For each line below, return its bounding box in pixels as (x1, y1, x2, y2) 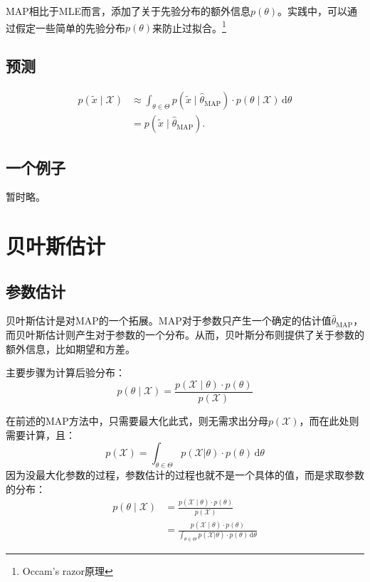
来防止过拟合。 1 (152, 18, 226, 35)
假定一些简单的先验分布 (15, 20, 125, 35)
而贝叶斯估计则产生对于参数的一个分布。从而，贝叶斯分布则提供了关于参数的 (6, 327, 364, 342)
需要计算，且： (6, 427, 75, 442)
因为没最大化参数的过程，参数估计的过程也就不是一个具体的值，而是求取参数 (6, 467, 364, 482)
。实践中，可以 (277, 4, 348, 18)
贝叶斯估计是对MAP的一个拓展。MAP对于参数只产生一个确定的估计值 (6, 313, 332, 328)
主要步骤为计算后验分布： (6, 365, 125, 380)
